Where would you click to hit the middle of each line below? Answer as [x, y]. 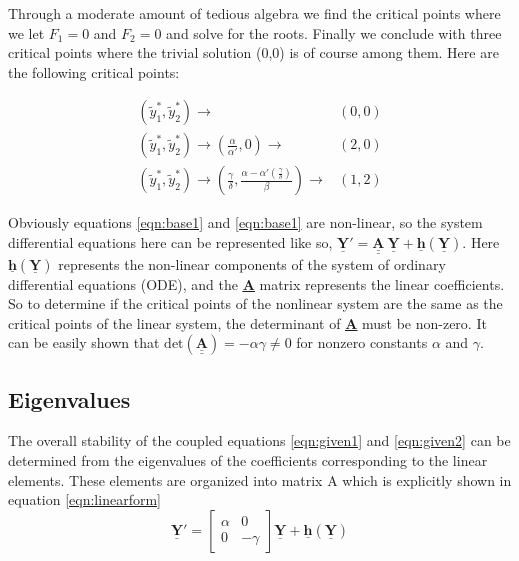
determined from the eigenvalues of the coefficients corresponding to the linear [248, 460]
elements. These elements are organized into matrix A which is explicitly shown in [260, 479]
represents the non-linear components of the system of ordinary [252, 263]
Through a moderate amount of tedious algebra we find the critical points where [254, 13]
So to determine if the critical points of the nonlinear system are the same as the [255, 303]
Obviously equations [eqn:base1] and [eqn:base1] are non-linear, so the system [245, 222]
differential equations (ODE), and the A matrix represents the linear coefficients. [256, 283]
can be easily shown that [84, 342]
